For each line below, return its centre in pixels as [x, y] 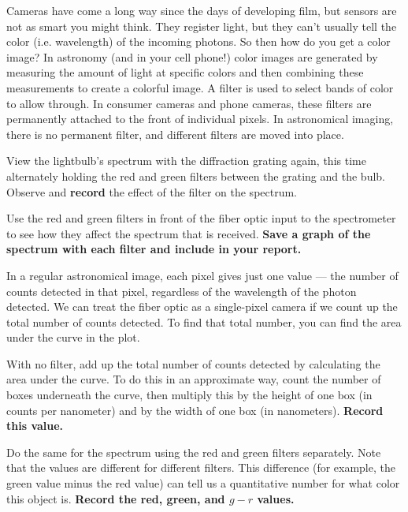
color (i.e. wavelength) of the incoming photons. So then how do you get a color [198, 41]
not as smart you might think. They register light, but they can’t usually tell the [202, 26]
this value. [35, 426]
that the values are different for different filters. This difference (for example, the [201, 467]
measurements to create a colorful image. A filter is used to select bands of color [200, 87]
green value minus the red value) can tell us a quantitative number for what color [203, 483]
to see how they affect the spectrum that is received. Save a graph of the [189, 233]
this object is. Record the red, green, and [116, 498]
